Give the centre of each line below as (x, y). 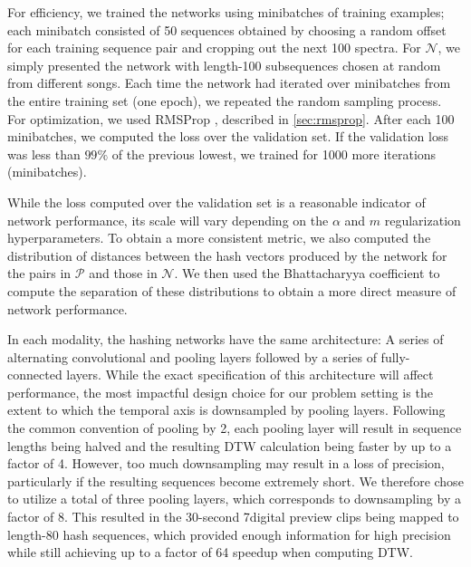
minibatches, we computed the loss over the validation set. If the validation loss (228, 136)
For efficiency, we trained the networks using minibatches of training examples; (226, 12)
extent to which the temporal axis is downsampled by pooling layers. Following (226, 410)
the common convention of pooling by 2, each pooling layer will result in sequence (235, 428)
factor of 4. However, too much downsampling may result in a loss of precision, (226, 463)
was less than (44, 154)
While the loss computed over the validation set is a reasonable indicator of (216, 202)
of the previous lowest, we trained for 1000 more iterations (274, 154)
